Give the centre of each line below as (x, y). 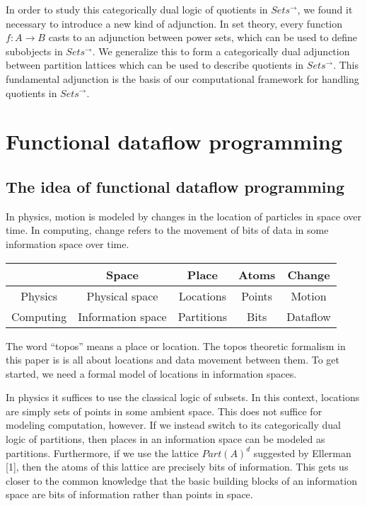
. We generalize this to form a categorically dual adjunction (221, 51)
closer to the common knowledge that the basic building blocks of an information (181, 480)
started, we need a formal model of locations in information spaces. (151, 373)
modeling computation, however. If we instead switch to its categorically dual (173, 425)
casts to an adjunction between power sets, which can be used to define (203, 37)
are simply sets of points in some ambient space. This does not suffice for (164, 411)
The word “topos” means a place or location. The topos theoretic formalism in (176, 345)
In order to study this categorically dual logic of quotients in (137, 9)
